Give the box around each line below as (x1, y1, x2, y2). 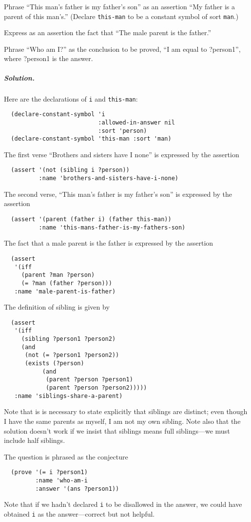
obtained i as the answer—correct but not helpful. (4, 508, 155, 519)
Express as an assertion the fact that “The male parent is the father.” (4, 27, 212, 38)
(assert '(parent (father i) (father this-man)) (11, 215, 172, 223)
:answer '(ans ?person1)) (35, 485, 119, 492)
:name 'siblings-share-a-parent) (14, 392, 123, 399)
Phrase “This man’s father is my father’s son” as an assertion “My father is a (4, 1, 235, 11)
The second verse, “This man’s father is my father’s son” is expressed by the (4, 188, 232, 199)
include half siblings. (4, 435, 65, 445)
